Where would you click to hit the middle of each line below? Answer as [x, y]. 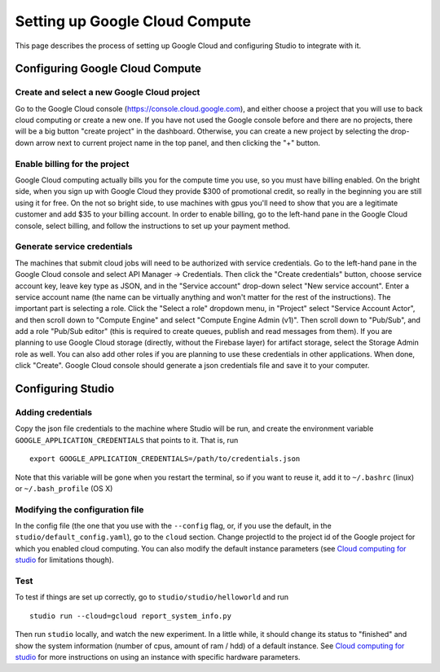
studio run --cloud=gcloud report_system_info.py [131, 616]
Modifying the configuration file [79, 509]
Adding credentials [54, 413]
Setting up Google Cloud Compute [133, 21]
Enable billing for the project [72, 164]
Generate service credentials [74, 247]
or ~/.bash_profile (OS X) [64, 488]
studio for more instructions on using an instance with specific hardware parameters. [158, 657]
